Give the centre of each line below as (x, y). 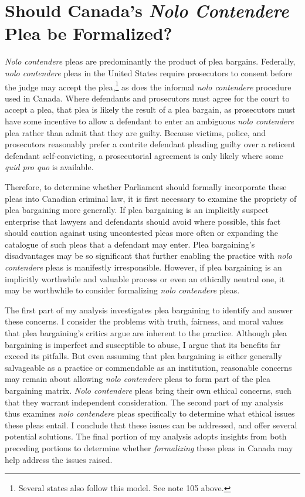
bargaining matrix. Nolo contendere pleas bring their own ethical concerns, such (148, 390)
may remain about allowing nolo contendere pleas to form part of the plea (138, 379)
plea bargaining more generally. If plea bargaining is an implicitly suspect (137, 210)
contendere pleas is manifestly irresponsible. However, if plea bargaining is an (143, 267)
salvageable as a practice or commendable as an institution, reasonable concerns (148, 367)
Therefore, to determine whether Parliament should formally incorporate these (146, 186)
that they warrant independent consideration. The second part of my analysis (144, 402)
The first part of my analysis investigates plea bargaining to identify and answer (149, 310)
